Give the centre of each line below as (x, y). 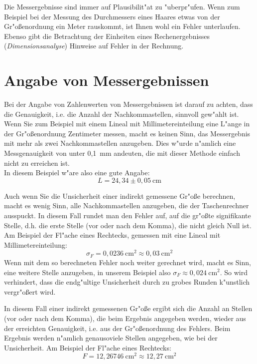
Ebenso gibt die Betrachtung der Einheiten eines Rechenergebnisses (107, 36)
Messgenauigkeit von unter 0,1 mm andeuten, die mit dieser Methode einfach (122, 153)
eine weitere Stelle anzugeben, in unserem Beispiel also (87, 272)
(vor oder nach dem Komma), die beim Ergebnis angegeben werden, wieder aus (125, 318)
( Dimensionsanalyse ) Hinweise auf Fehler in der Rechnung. (94, 46)
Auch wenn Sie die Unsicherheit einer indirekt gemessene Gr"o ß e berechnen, (120, 195)
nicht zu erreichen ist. (37, 163)
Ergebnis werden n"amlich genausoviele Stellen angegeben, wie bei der (111, 338)
